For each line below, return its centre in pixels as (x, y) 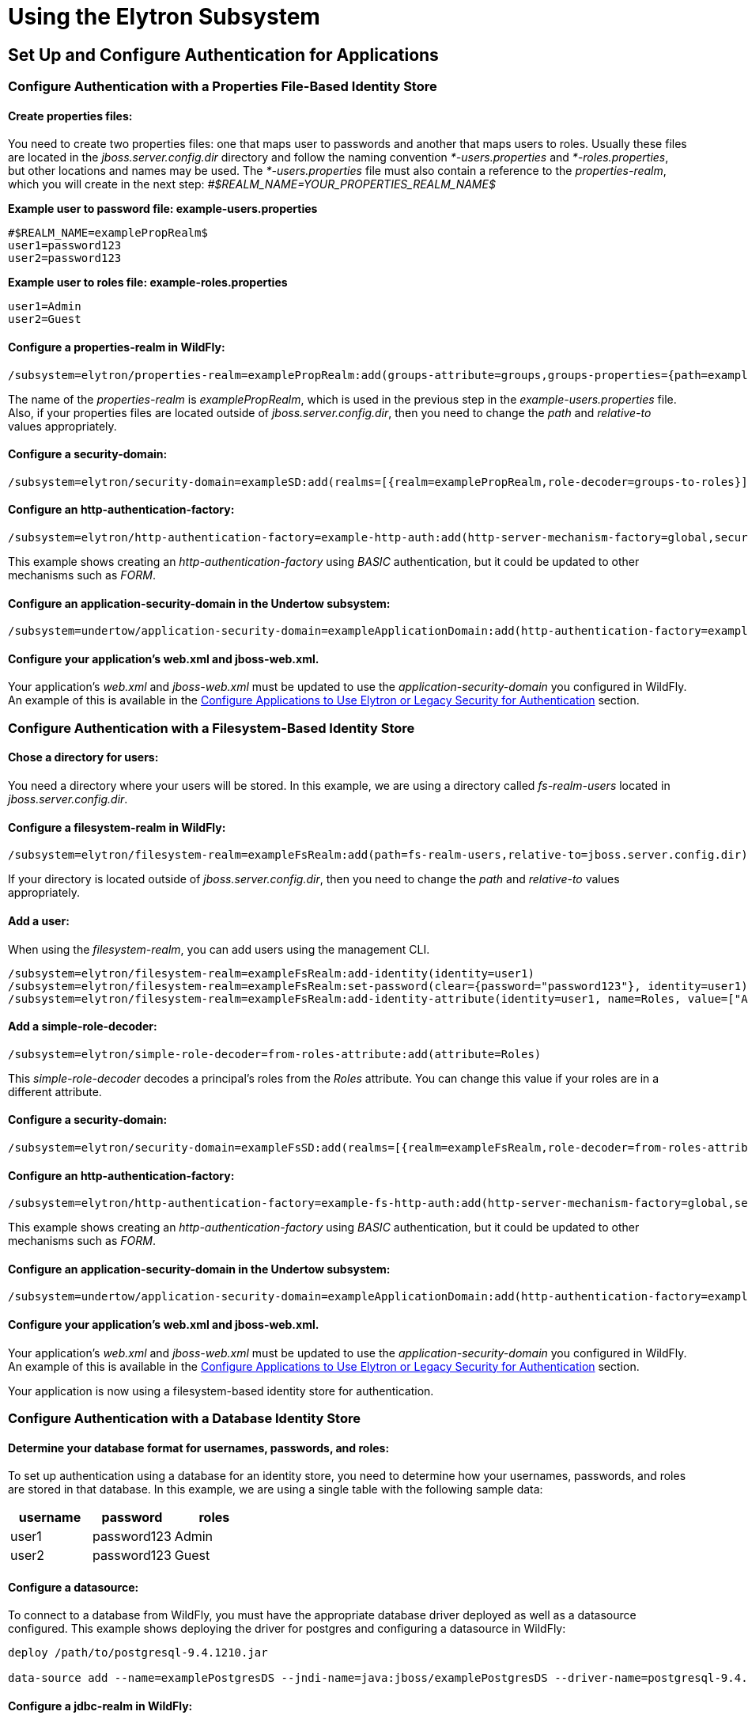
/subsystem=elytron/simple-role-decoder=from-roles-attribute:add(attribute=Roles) (275, 1054)
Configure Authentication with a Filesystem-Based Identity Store (212, 728)
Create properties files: (70, 116)
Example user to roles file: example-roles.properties (148, 283)
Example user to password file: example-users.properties (163, 209)
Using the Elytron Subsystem (164, 17)
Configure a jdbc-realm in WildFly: (100, 1706)
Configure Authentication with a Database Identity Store (184, 1418)
